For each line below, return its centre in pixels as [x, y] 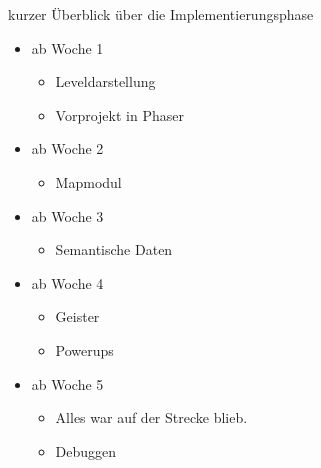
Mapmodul [88, 181]
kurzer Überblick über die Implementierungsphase [161, 14]
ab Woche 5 [67, 383]
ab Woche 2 [67, 148]
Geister [77, 316]
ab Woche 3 [67, 215]
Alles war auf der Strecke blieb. [151, 417]
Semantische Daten [114, 249]
